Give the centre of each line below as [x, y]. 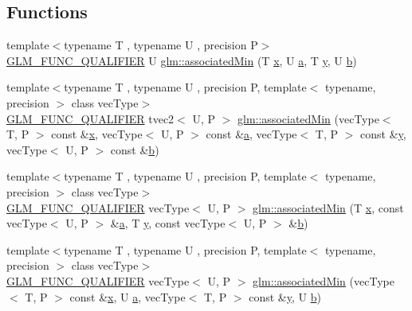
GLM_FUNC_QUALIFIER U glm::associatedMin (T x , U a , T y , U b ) [182, 60]
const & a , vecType [251, 134]
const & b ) [135, 149]
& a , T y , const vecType [168, 223]
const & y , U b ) [285, 296]
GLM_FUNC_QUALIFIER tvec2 [90, 118]
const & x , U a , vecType [128, 296]
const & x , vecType [97, 134]
